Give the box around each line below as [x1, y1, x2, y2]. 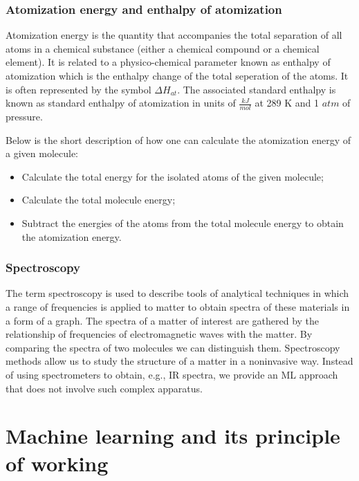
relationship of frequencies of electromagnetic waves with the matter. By [6, 327, 313, 341]
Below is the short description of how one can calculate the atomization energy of [6, 132, 351, 147]
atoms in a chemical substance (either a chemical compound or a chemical [6, 41, 320, 55]
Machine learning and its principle [6, 421, 340, 450]
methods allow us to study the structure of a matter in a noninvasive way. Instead [6, 354, 353, 368]
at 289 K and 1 [255, 96, 319, 110]
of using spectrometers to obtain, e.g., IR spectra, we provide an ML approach [6, 367, 338, 381]
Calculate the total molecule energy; [21, 192, 176, 207]
